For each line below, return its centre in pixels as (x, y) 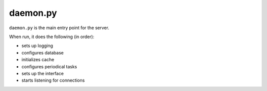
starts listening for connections (53, 80)
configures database (43, 52)
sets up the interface (43, 73)
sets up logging (37, 46)
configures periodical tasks (49, 66)
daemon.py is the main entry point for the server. (59, 28)
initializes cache (38, 60)
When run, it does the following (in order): (52, 37)
